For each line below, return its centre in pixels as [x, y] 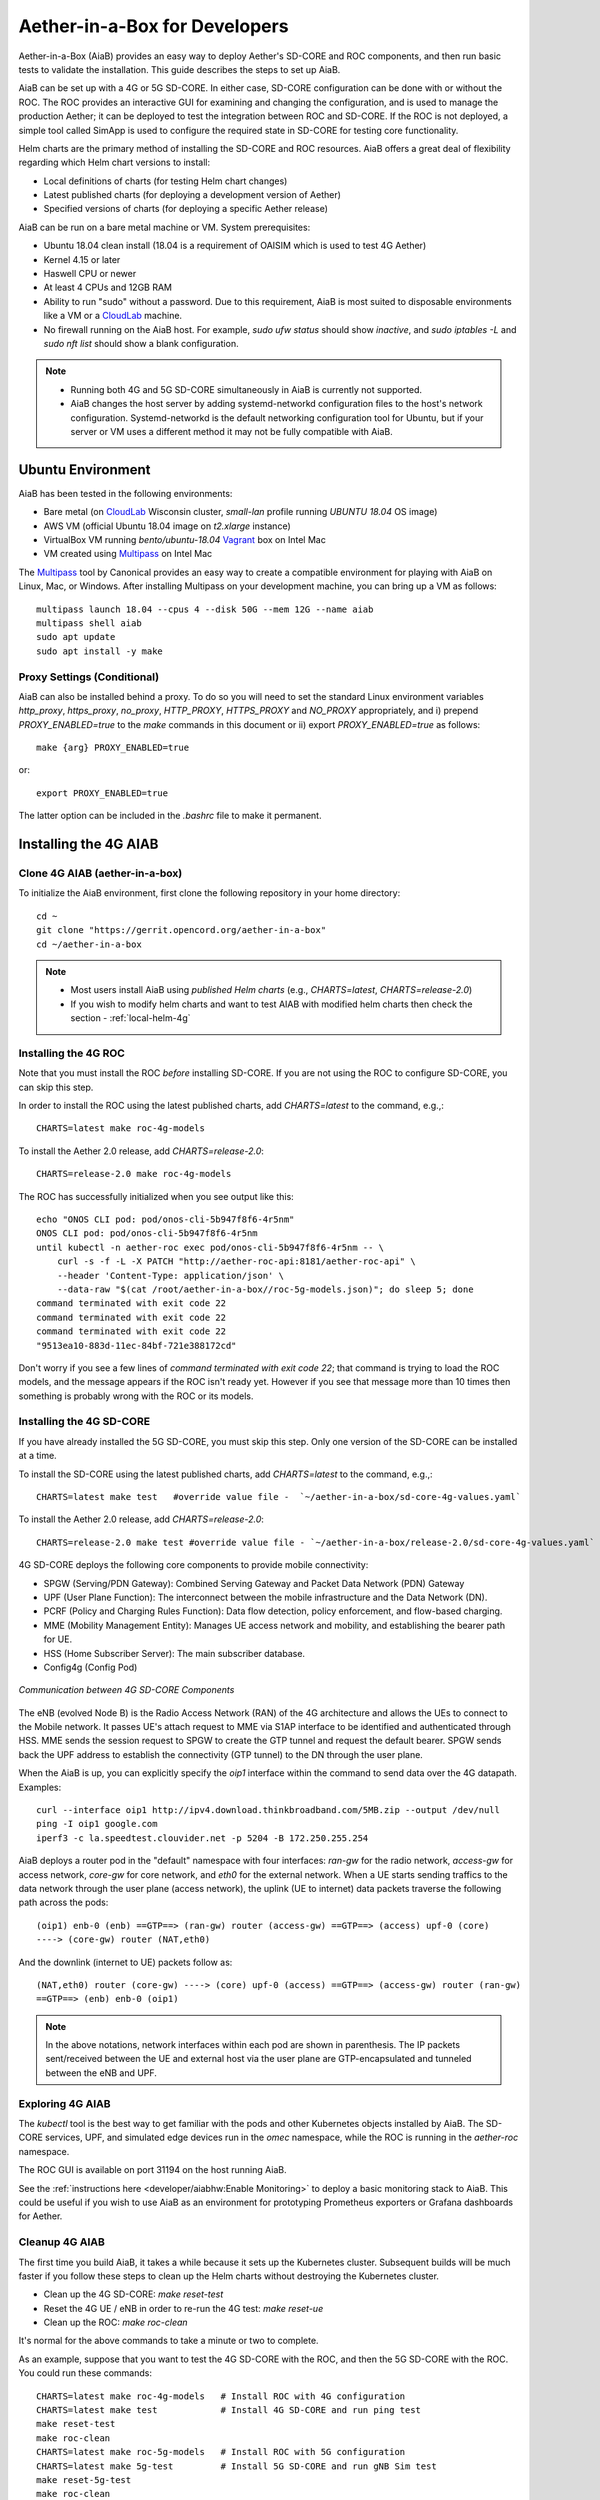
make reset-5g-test [84, 2479]
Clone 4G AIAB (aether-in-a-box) [100, 873]
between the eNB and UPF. [101, 2072]
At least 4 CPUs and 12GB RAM [107, 287]
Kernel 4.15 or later [82, 259]
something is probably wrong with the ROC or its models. [136, 1396]
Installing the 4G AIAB [88, 844]
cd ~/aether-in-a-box [89, 944]
